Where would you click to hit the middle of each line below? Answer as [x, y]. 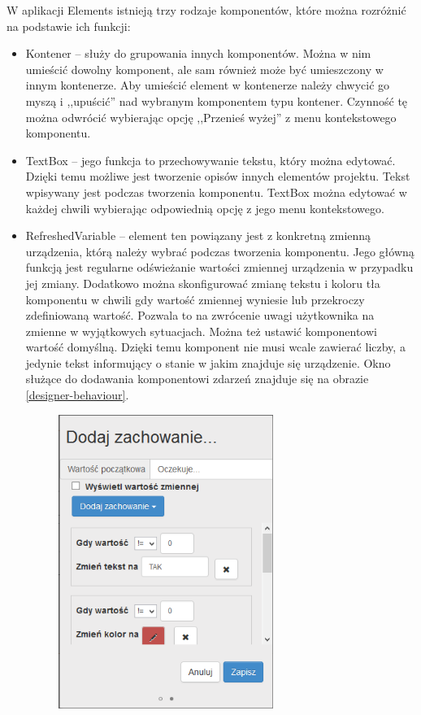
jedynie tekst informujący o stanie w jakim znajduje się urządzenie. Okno [208, 362]
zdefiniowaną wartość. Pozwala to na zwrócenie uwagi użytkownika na [200, 315]
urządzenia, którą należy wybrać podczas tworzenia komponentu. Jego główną [220, 251]
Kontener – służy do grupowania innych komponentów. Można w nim [198, 53]
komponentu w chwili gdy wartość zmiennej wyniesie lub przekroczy [195, 299]
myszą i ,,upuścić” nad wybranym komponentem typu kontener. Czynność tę [217, 100]
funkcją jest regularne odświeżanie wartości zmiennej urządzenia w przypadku [219, 267]
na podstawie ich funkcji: [69, 26]
